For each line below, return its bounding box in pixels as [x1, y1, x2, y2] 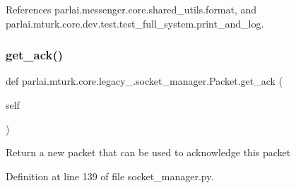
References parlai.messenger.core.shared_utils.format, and [6, 2, 257, 16]
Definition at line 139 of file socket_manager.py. [6, 168, 214, 183]
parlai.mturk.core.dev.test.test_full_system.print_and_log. [6, 16, 264, 30]
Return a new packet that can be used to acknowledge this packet [6, 145, 291, 160]
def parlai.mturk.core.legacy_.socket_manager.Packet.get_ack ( [6, 74, 283, 88]
